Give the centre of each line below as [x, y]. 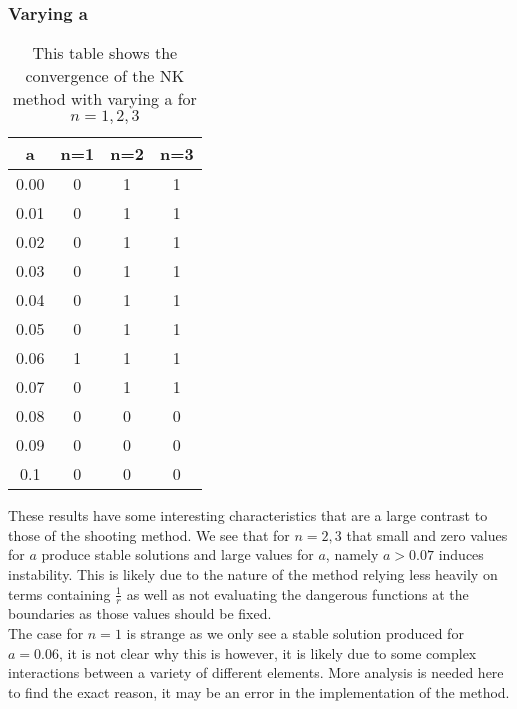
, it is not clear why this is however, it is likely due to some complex [267, 652]
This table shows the [105, 53]
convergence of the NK [105, 76]
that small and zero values [427, 534]
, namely [352, 554]
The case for [46, 633]
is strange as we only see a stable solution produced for [295, 633]
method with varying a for [104, 99]
